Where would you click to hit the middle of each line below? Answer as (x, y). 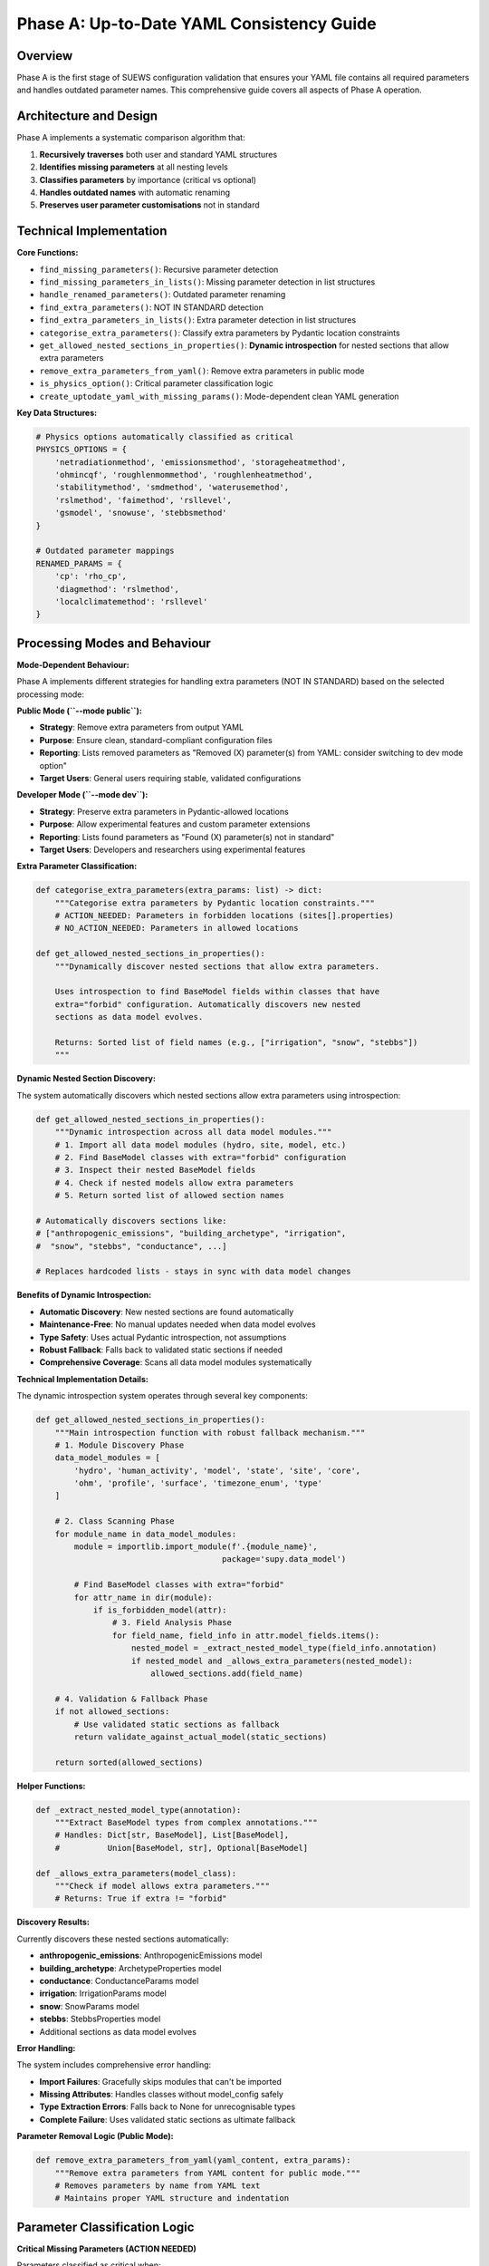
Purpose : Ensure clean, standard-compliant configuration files (156, 740)
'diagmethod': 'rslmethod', (117, 589)
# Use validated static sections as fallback (177, 1724)
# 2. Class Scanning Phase (115, 1521)
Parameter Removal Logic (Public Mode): (95, 2136)
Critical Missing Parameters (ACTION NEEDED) (106, 2249)
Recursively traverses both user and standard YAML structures (158, 154)
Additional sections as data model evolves (118, 2031)
